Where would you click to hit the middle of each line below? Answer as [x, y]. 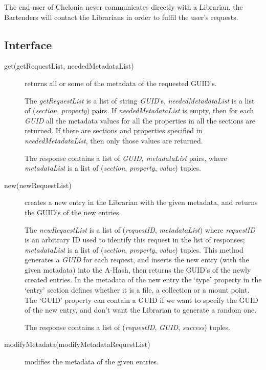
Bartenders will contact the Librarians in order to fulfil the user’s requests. [121, 17]
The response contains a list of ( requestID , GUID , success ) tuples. [127, 327]
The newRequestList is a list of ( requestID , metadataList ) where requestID [140, 229]
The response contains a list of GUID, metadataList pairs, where [126, 158]
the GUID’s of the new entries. [73, 212]
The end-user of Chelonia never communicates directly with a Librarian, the [124, 7]
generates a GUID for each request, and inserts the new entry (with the [137, 260]
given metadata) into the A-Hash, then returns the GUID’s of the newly [138, 269]
